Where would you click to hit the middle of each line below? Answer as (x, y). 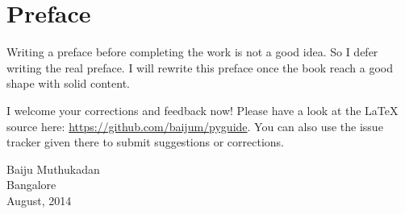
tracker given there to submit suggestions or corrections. (145, 142)
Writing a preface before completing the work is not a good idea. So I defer (192, 52)
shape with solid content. (68, 83)
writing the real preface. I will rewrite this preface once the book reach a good (200, 67)
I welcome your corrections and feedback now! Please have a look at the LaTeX (202, 110)
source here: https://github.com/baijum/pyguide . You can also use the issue (195, 126)
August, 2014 (39, 200)
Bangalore (31, 185)
